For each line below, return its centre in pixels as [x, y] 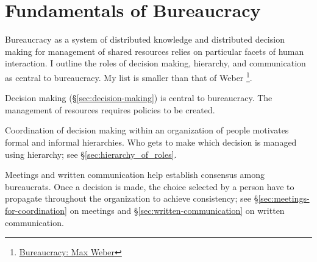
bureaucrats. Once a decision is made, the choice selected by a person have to [150, 186]
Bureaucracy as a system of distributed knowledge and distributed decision [145, 39]
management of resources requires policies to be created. [110, 109]
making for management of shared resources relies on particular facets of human [155, 51]
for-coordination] [36, 210]
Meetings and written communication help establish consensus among [135, 175]
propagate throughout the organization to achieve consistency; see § [132, 198]
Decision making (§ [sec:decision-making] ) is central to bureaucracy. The [139, 98]
